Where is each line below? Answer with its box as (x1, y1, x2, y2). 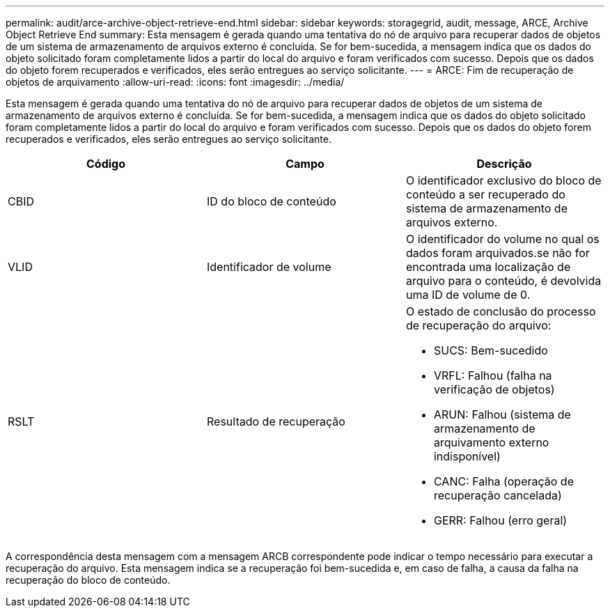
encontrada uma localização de (405, 260, 571, 274)
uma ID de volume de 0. (405, 288, 531, 302)
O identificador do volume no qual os (405, 232, 600, 246)
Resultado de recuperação (206, 414, 345, 428)
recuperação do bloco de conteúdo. (6, 574, 171, 586)
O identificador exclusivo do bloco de (405, 173, 602, 187)
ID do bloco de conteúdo (206, 194, 336, 208)
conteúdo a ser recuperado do (405, 187, 565, 201)
